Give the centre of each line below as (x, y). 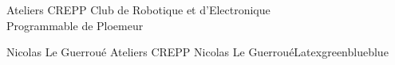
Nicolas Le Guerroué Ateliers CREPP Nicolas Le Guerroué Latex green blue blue (197, 52)
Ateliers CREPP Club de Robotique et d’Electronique (138, 10)
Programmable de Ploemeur (75, 25)
